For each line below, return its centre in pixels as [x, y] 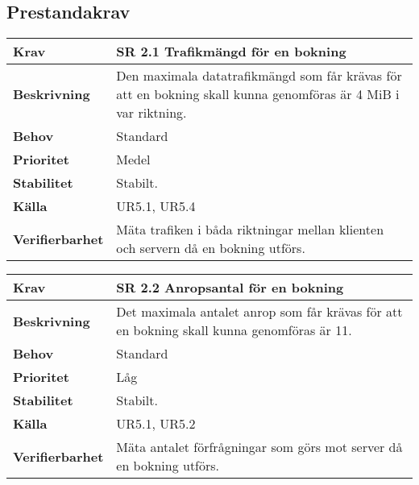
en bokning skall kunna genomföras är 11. [234, 330]
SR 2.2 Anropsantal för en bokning [230, 288]
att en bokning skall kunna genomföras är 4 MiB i [258, 94]
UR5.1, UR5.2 [156, 424]
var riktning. [151, 113]
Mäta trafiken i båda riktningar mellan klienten [250, 230]
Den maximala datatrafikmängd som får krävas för [259, 76]
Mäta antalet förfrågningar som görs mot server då [259, 447]
